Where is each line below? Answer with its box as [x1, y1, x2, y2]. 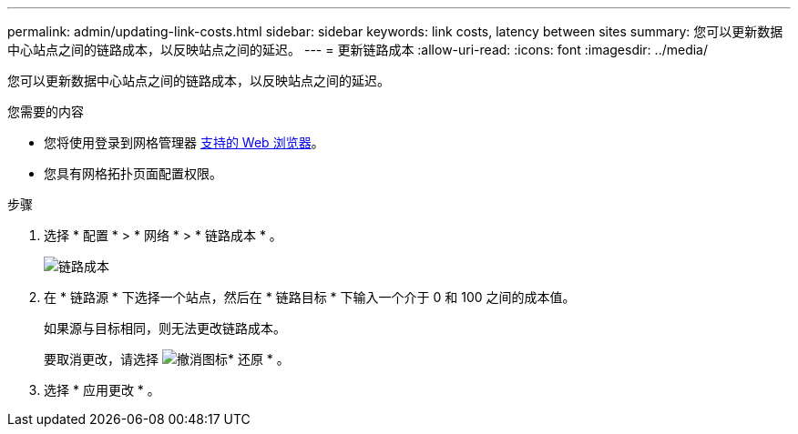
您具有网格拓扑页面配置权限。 [44, 166, 222, 181]
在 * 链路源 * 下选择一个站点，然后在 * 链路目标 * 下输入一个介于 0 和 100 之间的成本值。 [44, 289, 576, 305]
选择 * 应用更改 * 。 [44, 382, 160, 398]
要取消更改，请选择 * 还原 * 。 [44, 351, 290, 367]
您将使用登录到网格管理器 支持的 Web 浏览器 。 [44, 135, 324, 150]
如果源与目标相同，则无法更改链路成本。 [44, 320, 286, 336]
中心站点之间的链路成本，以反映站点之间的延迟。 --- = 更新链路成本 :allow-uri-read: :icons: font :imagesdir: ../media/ [7, 42, 709, 57]
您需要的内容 [7, 104, 84, 119]
